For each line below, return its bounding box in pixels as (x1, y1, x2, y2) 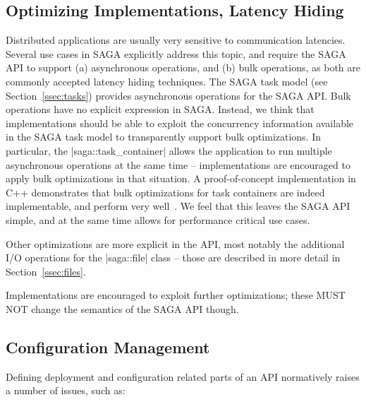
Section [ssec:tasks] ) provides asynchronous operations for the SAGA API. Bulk (6, 88, 351, 102)
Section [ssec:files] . (6, 264, 86, 278)
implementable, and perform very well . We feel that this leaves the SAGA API (6, 199, 350, 213)
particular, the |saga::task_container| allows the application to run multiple (6, 143, 332, 158)
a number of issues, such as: (6, 383, 126, 398)
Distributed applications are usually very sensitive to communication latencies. (6, 32, 346, 47)
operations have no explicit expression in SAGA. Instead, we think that (6, 102, 315, 117)
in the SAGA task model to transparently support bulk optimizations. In (6, 129, 322, 144)
